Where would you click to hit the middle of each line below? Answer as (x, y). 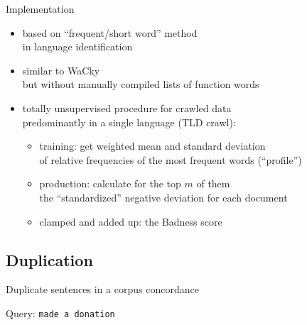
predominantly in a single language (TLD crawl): (129, 122)
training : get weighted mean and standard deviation (152, 146)
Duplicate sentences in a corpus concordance (102, 289)
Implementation (40, 9)
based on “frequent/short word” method (110, 32)
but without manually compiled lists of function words (141, 84)
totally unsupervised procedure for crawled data (127, 108)
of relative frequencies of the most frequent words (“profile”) (171, 159)
